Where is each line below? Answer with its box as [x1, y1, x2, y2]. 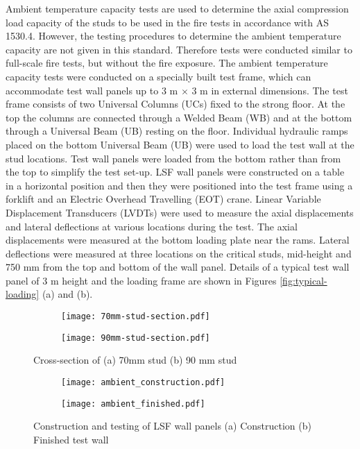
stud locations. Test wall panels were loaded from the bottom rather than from [6, 151, 341, 165]
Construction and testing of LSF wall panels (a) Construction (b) [33, 418, 311, 433]
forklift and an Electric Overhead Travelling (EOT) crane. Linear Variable [6, 192, 321, 206]
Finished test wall [33, 432, 109, 446]
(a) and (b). [42, 287, 93, 301]
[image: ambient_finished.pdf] [61, 398, 205, 409]
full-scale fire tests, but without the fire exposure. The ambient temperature [6, 56, 328, 70]
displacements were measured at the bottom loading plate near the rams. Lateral [6, 232, 350, 247]
